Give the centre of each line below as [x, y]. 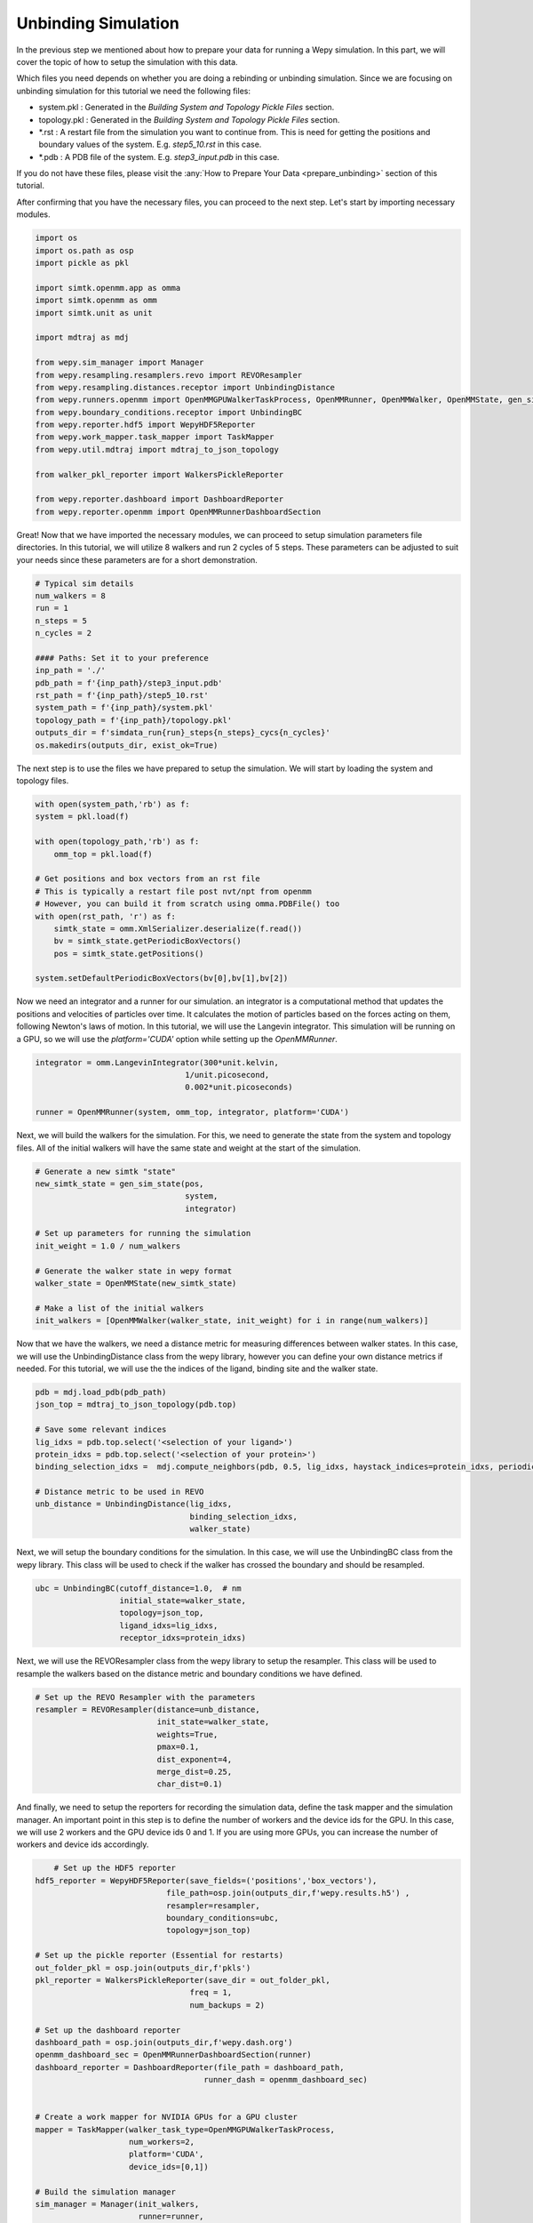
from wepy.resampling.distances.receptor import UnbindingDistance [185, 387]
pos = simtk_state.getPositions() [129, 953]
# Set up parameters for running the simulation [143, 1233]
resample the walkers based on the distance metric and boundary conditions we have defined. [190, 1673]
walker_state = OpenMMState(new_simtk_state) [136, 1284]
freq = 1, [211, 1993]
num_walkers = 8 [71, 595]
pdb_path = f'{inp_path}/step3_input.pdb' [129, 683]
